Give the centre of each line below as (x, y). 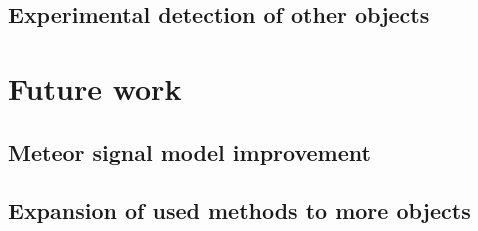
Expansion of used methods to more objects (239, 210)
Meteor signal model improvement (189, 151)
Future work (95, 87)
